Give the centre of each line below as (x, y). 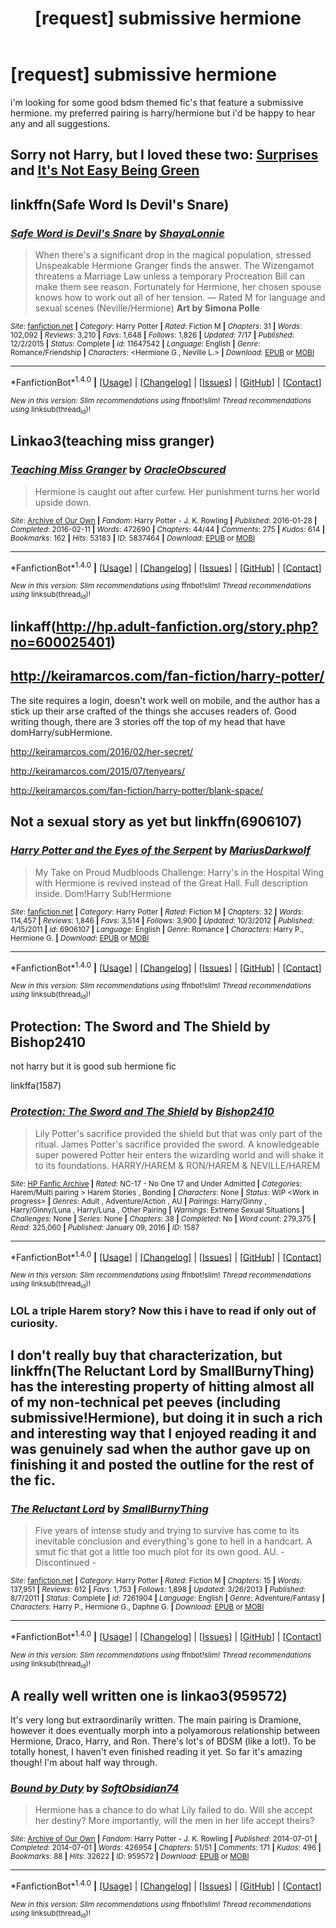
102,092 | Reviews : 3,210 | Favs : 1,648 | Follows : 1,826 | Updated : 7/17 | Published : (152, 335)
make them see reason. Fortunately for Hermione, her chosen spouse (178, 287)
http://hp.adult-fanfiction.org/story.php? (187, 627)
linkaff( (33, 627)
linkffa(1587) (36, 1086)
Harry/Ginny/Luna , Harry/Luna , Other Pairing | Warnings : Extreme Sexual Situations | (157, 1210)
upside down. (63, 502)
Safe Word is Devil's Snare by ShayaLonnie (117, 233)
